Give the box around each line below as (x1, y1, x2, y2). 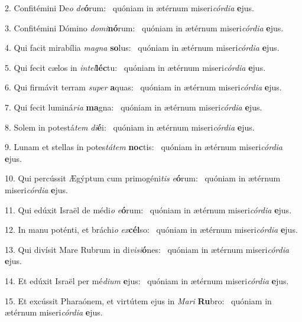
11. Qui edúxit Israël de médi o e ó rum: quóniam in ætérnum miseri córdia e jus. (5, 203, 292, 216)
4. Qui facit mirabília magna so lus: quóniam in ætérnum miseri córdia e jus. (5, 41, 280, 54)
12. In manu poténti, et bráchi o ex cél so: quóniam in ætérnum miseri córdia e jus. (5, 223, 298, 236)
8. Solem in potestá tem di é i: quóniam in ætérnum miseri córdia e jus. (5, 121, 255, 133)
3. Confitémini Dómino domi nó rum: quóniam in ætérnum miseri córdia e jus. (5, 21, 284, 34)
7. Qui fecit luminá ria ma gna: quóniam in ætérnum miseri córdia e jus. (5, 100, 262, 113)
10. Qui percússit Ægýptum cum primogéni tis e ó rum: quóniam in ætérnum (5, 172, 281, 184)
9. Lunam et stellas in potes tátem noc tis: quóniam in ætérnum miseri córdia (5, 141, 283, 153)
